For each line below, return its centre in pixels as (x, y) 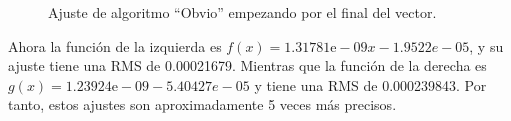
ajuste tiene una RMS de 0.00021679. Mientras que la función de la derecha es (247, 65)
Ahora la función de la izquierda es (115, 45)
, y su (486, 45)
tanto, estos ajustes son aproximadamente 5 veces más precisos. (202, 104)
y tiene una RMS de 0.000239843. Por (370, 84)
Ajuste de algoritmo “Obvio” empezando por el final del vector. (242, 12)
